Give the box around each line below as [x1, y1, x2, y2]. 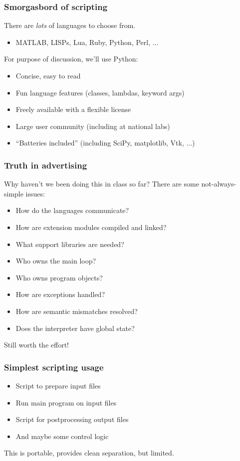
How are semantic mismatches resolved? [15, 305, 138, 316]
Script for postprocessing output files [15, 414, 129, 424]
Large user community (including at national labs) [15, 120, 170, 131]
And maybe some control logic [15, 430, 109, 441]
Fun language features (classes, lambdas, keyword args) [15, 87, 185, 97]
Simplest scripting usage [4, 360, 104, 373]
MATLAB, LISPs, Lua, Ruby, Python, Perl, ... [15, 36, 159, 47]
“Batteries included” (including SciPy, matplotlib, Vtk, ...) [15, 137, 195, 148]
